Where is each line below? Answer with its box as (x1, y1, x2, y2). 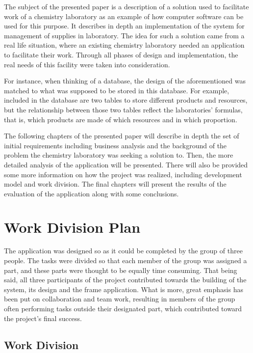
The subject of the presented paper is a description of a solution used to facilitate (4, 1, 249, 11)
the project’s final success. (4, 313, 82, 323)
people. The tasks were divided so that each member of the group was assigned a (4, 255, 247, 265)
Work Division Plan (4, 217, 141, 237)
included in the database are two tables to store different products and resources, (4, 95, 248, 105)
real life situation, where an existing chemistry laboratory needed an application (4, 40, 245, 50)
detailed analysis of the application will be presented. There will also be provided (4, 159, 248, 169)
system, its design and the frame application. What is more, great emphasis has (4, 284, 243, 294)
